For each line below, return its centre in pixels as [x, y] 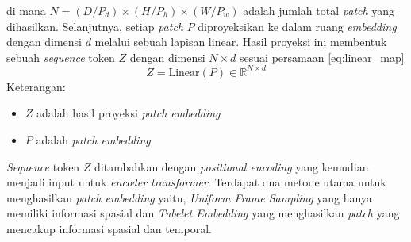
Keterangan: [36, 86]
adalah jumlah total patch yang [319, 10]
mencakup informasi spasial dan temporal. [109, 229]
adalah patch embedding [93, 140]
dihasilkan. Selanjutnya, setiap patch [95, 26]
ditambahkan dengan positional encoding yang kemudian [232, 166]
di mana [26, 10]
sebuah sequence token [61, 57]
